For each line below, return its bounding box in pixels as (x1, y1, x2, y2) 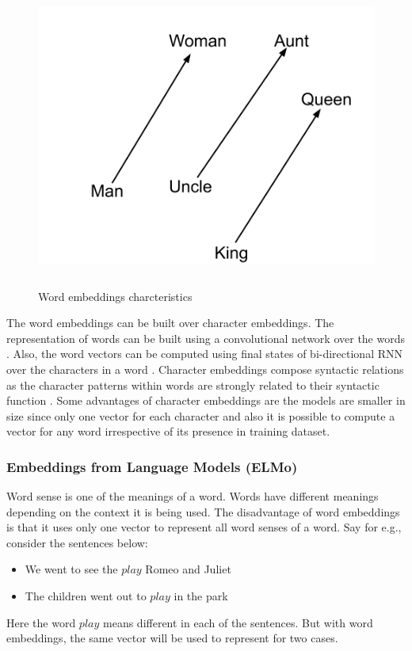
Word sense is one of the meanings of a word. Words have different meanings (6, 488, 379, 504)
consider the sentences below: (6, 534, 148, 550)
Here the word (6, 614, 76, 630)
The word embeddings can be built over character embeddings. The (6, 314, 334, 331)
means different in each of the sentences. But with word (103, 614, 373, 630)
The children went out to (25, 588, 147, 604)
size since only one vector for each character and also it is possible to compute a (6, 407, 395, 424)
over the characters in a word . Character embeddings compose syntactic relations (6, 360, 404, 377)
